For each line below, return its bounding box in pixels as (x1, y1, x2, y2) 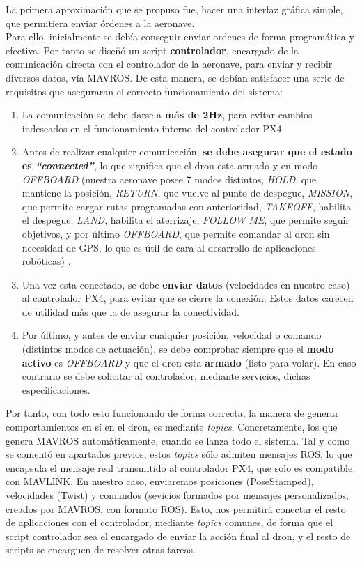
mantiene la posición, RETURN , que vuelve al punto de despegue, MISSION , (22, 185, 353, 200)
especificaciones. (22, 382, 90, 397)
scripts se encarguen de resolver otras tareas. (6, 542, 196, 557)
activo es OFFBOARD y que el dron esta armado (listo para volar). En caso (22, 355, 356, 369)
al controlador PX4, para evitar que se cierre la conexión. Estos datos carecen (22, 291, 354, 305)
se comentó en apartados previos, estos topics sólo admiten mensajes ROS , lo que (6, 447, 352, 461)
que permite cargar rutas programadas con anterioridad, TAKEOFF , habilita (22, 199, 352, 213)
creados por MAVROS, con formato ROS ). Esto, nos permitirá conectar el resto (6, 501, 346, 516)
